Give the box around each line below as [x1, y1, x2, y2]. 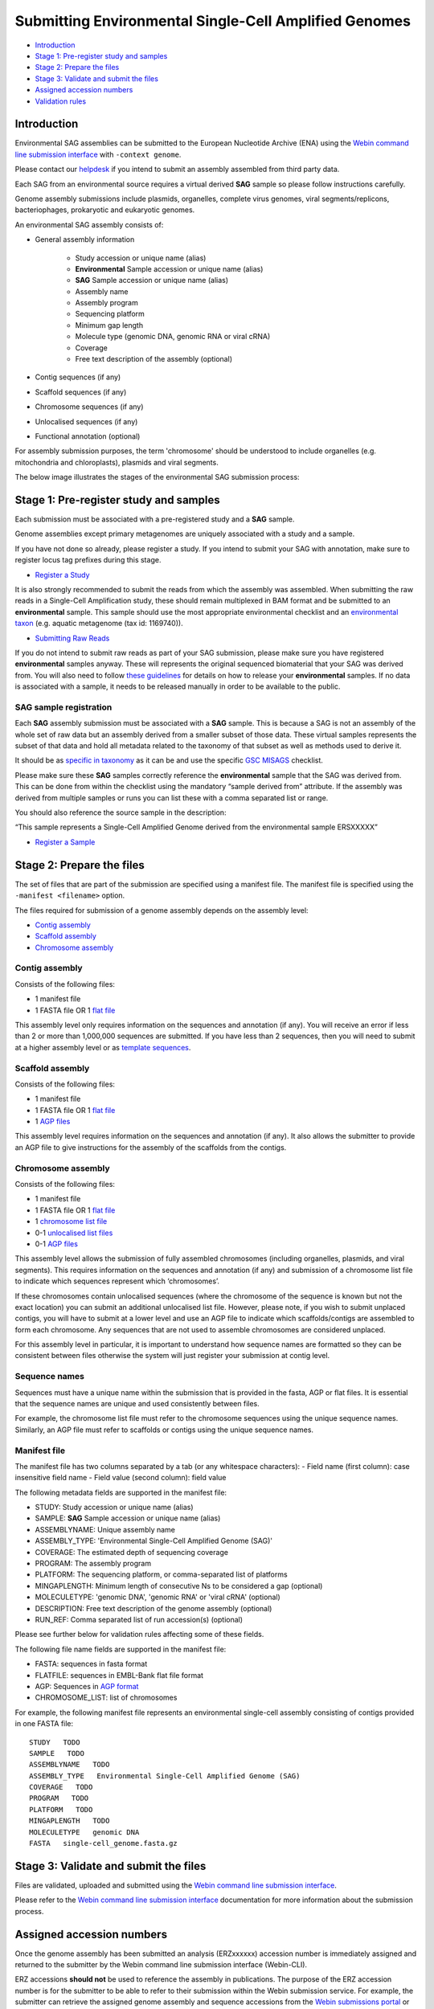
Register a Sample [35, 837, 96, 847]
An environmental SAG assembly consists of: [14, 219, 164, 229]
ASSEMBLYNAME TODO [29, 1760, 110, 1770]
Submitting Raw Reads [35, 633, 110, 643]
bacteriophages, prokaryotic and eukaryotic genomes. [14, 205, 195, 215]
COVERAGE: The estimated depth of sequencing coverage [35, 1547, 229, 1557]
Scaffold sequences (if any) [35, 387, 127, 397]
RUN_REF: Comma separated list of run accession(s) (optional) [35, 1615, 244, 1624]
